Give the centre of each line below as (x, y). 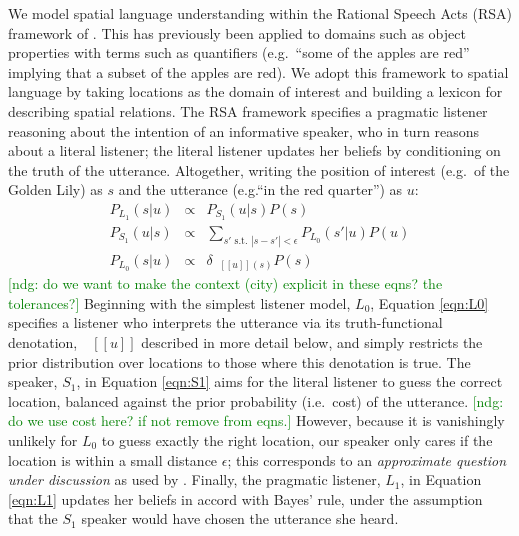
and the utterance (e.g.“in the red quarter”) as (260, 189)
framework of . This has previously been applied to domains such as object (237, 32)
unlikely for (43, 440)
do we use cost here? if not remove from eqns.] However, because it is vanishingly (256, 420)
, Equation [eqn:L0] (429, 302)
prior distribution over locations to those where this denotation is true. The (239, 361)
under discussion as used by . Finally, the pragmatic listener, (194, 479)
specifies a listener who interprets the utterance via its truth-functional (225, 322)
